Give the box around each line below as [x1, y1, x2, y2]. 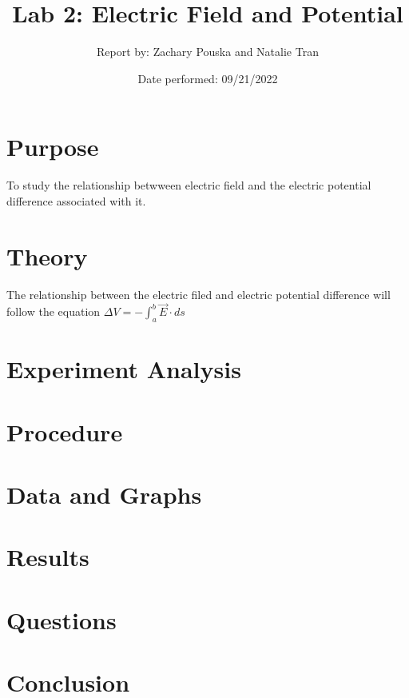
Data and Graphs [6, 478, 202, 511]
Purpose [6, 130, 99, 163]
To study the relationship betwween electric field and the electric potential [6, 177, 371, 193]
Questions [6, 603, 117, 636]
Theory [6, 239, 88, 272]
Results [6, 540, 89, 573]
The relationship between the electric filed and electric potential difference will [6, 285, 391, 302]
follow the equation [6, 303, 101, 320]
